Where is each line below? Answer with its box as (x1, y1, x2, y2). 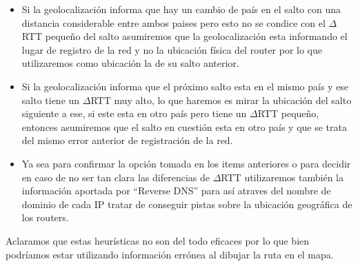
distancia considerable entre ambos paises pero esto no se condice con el (21, 15, 326, 30)
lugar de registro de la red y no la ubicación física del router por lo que (21, 42, 323, 57)
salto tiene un (21, 92, 80, 107)
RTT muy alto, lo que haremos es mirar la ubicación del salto (90, 92, 352, 107)
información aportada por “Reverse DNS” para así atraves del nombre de (21, 183, 331, 198)
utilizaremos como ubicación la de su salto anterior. (21, 56, 239, 70)
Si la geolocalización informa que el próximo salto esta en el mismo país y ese (21, 79, 349, 93)
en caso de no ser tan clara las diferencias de (21, 170, 210, 184)
